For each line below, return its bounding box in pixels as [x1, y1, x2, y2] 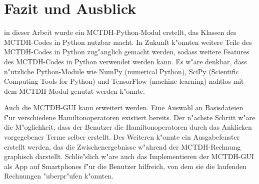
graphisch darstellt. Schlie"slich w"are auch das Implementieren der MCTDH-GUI [4, 151, 254, 162]
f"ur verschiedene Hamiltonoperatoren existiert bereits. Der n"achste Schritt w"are [4, 112, 255, 122]
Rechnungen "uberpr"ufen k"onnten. [4, 171, 114, 181]
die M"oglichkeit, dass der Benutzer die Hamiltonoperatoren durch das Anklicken [4, 122, 252, 132]
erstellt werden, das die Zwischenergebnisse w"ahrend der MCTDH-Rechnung [4, 141, 241, 152]
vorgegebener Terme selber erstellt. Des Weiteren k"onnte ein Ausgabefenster [4, 132, 240, 142]
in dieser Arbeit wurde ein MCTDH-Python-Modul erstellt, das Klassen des [4, 27, 236, 37]
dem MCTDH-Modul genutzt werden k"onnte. [4, 85, 145, 96]
